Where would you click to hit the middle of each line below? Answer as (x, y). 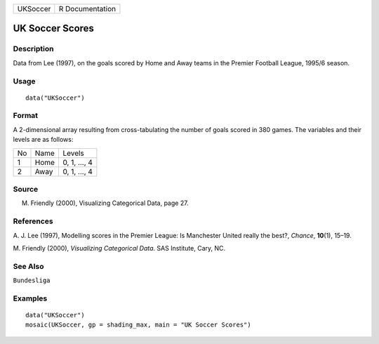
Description (33, 49)
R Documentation (87, 9)
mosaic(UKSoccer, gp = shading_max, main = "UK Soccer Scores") (139, 325)
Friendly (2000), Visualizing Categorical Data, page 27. (109, 203)
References (33, 221)
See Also (28, 266)
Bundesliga (32, 280)
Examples (30, 298)
